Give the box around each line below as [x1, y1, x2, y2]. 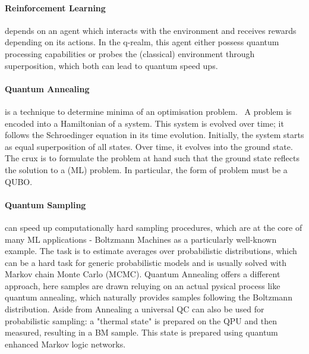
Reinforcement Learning [5, 1, 106, 14]
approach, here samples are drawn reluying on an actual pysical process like [5, 279, 280, 292]
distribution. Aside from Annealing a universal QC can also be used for [5, 303, 264, 315]
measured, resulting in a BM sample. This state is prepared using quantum [5, 326, 278, 339]
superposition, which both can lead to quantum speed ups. [5, 59, 218, 71]
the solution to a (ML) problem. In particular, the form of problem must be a [5, 163, 288, 176]
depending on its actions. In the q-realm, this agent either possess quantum [5, 36, 279, 48]
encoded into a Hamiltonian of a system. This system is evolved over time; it [5, 117, 284, 129]
